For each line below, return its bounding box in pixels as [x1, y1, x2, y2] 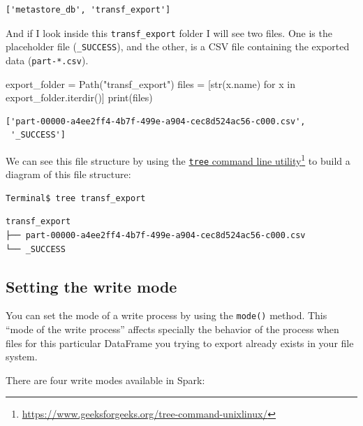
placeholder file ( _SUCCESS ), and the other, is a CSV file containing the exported [6, 39, 350, 54]
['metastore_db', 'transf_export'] [6, 5, 171, 15]
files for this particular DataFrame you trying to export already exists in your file [6, 335, 354, 350]
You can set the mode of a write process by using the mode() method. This [6, 308, 327, 323]
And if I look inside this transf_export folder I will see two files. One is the [6, 25, 332, 40]
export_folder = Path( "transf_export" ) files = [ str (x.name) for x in [6, 76, 295, 91]
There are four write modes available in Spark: [6, 372, 205, 387]
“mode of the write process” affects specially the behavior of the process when [6, 322, 339, 337]
